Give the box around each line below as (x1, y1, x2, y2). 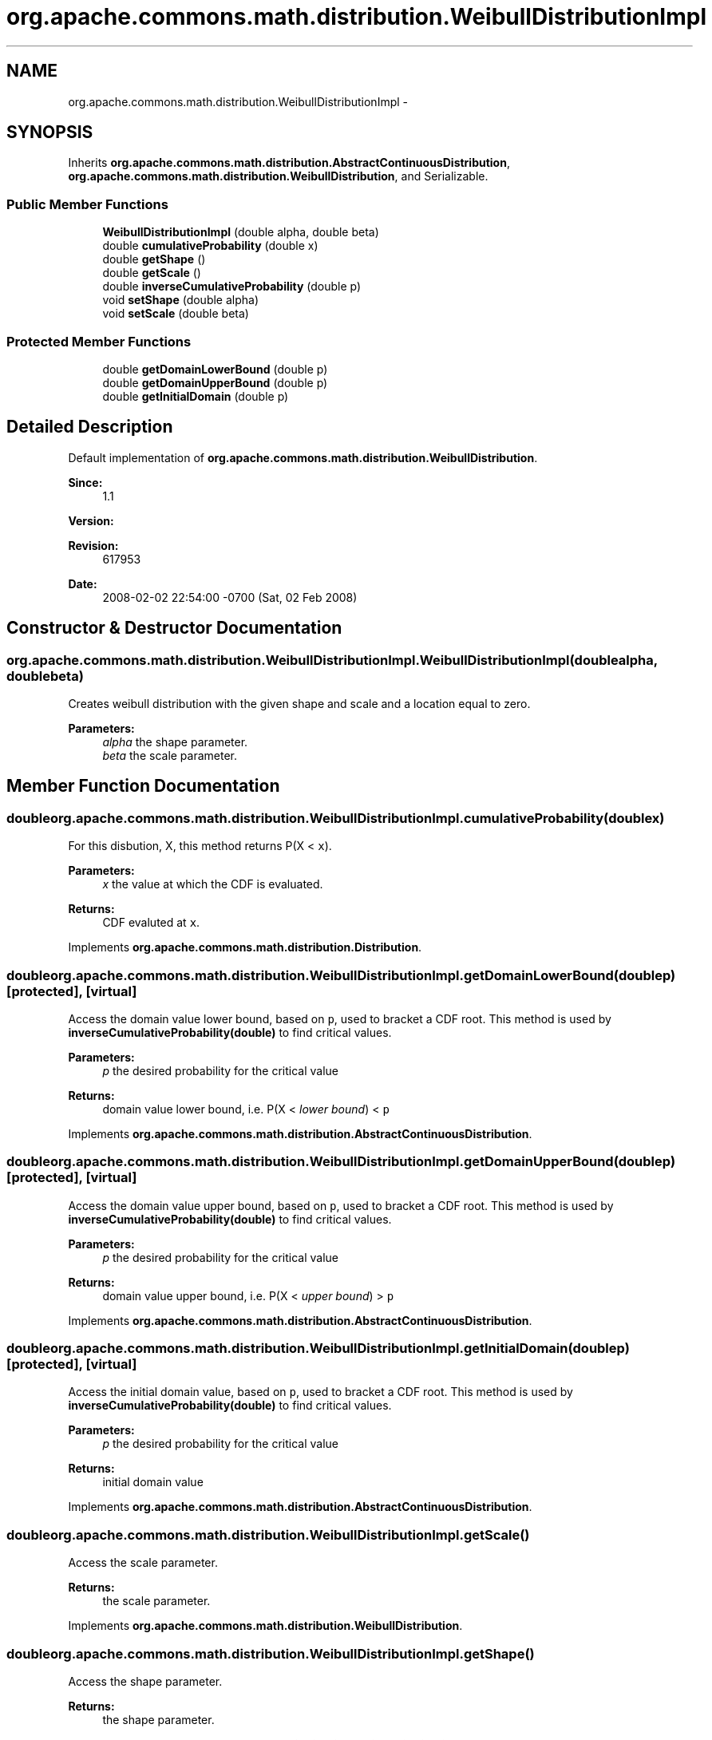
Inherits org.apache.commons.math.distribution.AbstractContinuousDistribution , (68, 156, 510, 170)
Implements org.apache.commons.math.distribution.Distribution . (68, 940, 422, 955)
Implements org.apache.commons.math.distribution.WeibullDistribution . (68, 1619, 463, 1633)
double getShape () (102, 252, 206, 267)
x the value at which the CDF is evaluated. (102, 877, 323, 892)
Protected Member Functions (6, 333, 192, 350)
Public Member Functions (6, 196, 168, 212)
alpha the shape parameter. (102, 735, 248, 749)
